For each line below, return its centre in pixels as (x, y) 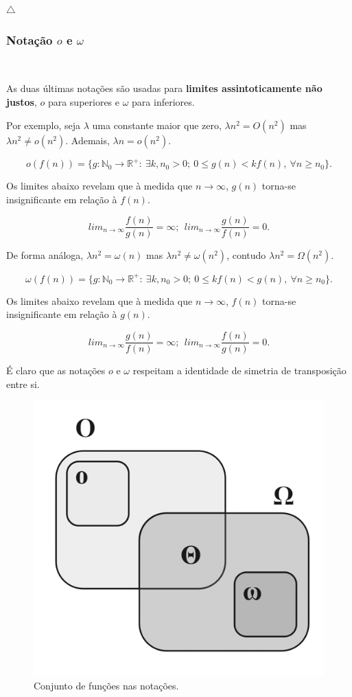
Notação (30, 39)
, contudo (246, 255)
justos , (22, 102)
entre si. (23, 384)
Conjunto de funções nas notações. (106, 685)
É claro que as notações (56, 370)
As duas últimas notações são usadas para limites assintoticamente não (164, 88)
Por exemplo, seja (44, 125)
